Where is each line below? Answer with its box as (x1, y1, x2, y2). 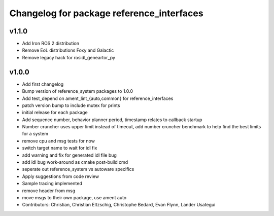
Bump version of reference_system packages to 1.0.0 (22, 88, 133, 94)
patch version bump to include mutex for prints (22, 102, 120, 109)
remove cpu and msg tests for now (22, 137, 95, 144)
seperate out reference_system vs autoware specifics (22, 166, 134, 172)
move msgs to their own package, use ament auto (22, 195, 127, 200)
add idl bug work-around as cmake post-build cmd (22, 159, 128, 165)
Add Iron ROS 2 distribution (22, 41, 80, 47)
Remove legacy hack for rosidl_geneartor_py (22, 54, 116, 60)
